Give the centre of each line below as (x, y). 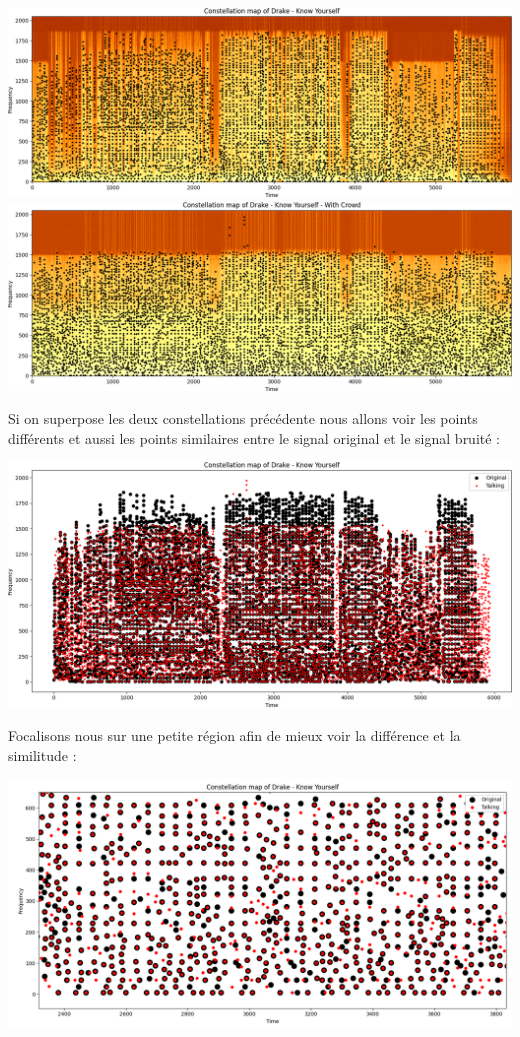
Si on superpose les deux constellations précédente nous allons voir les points (243, 418)
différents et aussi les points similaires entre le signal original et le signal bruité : (254, 437)
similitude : (42, 754)
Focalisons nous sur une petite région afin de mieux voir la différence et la (234, 735)
